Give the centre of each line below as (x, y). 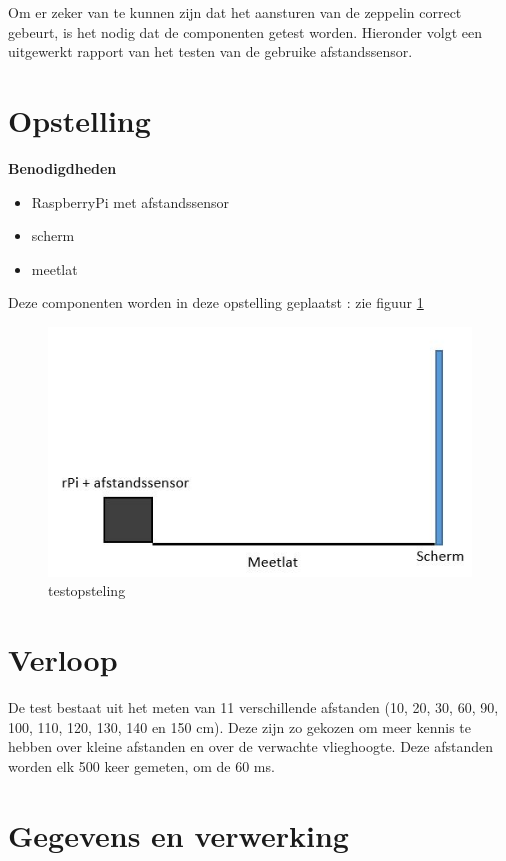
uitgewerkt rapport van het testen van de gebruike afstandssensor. (210, 51)
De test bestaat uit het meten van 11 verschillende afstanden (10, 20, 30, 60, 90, (253, 707)
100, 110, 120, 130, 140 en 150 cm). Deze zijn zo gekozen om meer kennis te (239, 726)
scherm (53, 235)
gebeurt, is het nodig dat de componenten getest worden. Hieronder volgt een (245, 31)
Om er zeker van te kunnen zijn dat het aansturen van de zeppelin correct (235, 12)
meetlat (54, 268)
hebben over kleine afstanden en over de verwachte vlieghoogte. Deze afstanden (250, 746)
